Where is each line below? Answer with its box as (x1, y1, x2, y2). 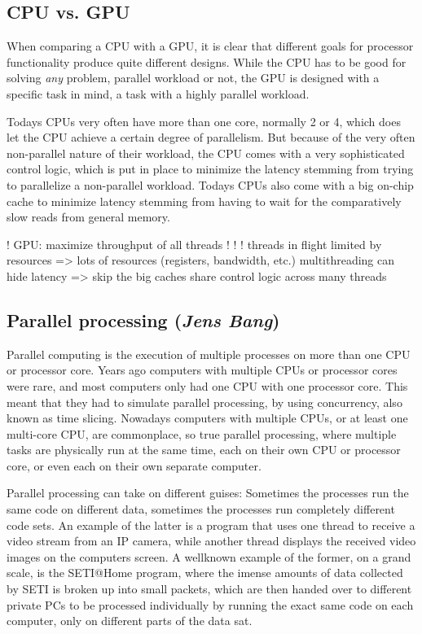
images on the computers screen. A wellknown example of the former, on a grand (7, 548, 411, 565)
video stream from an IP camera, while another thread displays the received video (7, 532, 416, 549)
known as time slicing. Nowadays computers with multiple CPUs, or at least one (7, 409, 408, 426)
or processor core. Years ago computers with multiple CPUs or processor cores (7, 361, 398, 378)
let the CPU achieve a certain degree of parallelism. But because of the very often (7, 129, 415, 146)
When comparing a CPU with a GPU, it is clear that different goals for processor (7, 37, 414, 55)
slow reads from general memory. (7, 208, 170, 225)
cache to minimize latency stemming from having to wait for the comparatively (7, 192, 402, 209)
